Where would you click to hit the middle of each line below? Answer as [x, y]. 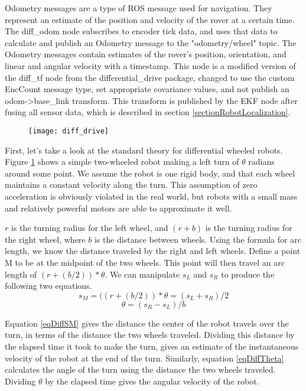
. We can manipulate [142, 274]
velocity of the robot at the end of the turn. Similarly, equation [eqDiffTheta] [144, 358]
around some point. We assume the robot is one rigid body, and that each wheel [150, 173]
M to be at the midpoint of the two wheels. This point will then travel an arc [145, 262]
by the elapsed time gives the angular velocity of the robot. [152, 381]
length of [21, 274]
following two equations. [48, 286]
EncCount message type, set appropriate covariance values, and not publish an [147, 89]
